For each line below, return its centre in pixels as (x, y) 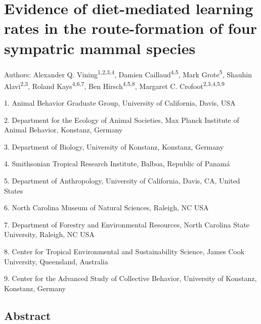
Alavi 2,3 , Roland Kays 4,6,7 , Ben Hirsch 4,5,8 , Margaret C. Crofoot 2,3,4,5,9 (114, 85)
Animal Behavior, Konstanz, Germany (63, 130)
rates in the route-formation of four (130, 28)
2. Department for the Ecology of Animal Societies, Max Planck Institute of (122, 120)
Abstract (28, 315)
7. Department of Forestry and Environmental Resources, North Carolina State (127, 224)
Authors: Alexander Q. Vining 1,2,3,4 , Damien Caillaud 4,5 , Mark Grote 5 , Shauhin (128, 73)
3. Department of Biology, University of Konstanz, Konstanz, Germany (114, 146)
